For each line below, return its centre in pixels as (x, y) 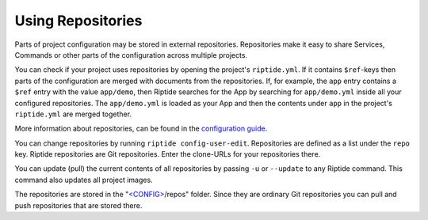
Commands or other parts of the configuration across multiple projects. (131, 55)
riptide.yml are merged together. (73, 114)
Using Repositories (78, 21)
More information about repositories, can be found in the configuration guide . (141, 129)
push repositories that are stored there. (78, 205)
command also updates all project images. (84, 180)
